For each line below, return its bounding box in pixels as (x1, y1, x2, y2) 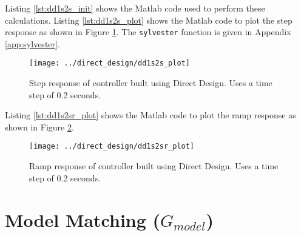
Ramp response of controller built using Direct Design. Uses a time (29, 160, 279, 172)
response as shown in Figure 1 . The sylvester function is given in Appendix (5, 25, 291, 38)
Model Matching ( (5, 207, 161, 232)
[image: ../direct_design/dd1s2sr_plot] (29, 142, 195, 151)
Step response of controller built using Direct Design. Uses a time (29, 76, 272, 89)
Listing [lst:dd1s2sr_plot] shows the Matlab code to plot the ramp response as (5, 109, 296, 121)
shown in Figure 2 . (5, 120, 74, 133)
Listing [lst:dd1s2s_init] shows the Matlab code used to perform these (5, 2, 265, 14)
